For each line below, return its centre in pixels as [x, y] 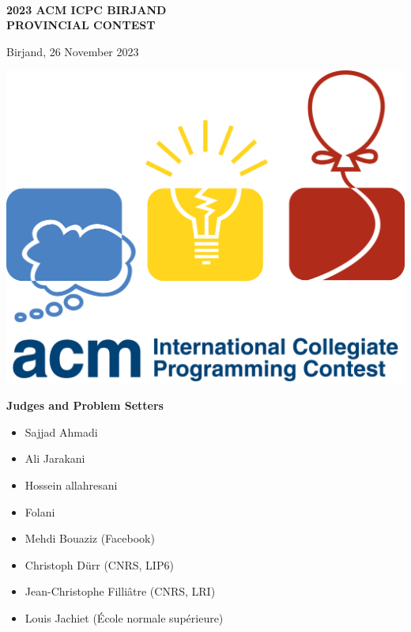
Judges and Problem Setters [85, 405]
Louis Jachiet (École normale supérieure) [124, 617]
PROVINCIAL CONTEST [81, 25]
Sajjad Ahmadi [61, 431]
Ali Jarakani [55, 458]
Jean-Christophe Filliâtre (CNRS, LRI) [120, 591]
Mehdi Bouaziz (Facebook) [90, 538]
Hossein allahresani [71, 484]
